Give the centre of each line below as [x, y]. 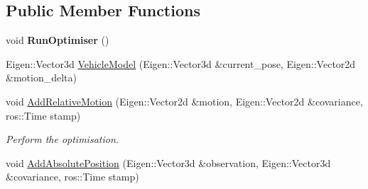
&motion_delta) [41, 78]
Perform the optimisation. [63, 139]
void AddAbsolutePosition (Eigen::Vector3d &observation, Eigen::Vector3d [168, 162]
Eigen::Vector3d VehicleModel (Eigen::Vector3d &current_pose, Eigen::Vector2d [181, 63]
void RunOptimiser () [58, 40]
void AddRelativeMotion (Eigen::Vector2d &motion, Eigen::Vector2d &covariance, [184, 101]
